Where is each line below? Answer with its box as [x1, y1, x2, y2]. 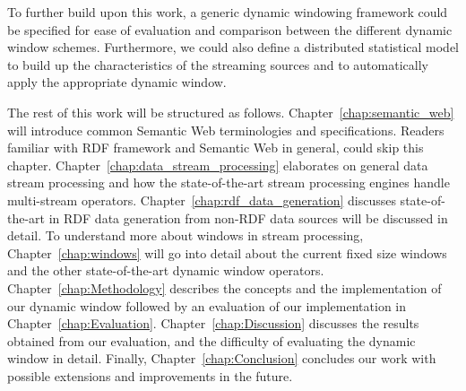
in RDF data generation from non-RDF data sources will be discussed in [48, 208, 448, 227]
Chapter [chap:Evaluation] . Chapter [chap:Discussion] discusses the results [7, 314, 419, 333]
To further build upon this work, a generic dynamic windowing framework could [7, 3, 448, 21]
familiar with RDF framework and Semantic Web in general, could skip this [7, 138, 424, 157]
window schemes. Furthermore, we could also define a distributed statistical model [7, 38, 460, 56]
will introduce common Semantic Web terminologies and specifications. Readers [7, 120, 444, 139]
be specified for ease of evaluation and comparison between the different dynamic [7, 20, 453, 39]
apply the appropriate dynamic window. [7, 73, 227, 91]
